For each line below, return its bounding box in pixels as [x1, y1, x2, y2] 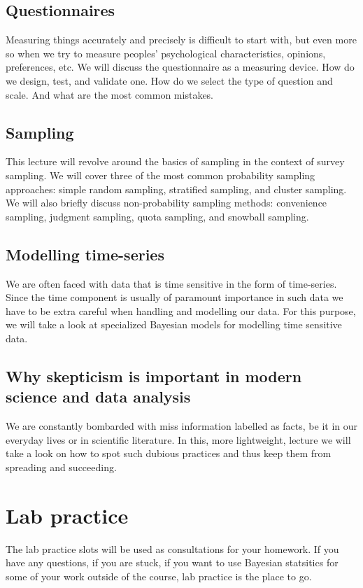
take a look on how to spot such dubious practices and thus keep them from [6, 446, 332, 461]
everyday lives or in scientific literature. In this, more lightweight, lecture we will [6, 432, 351, 447]
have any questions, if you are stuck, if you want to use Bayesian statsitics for [6, 555, 339, 570]
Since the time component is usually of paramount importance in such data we [6, 290, 343, 304]
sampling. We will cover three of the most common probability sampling [6, 167, 315, 182]
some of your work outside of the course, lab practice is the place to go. [6, 568, 312, 583]
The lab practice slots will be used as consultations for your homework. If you [6, 541, 339, 556]
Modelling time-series [6, 243, 164, 265]
